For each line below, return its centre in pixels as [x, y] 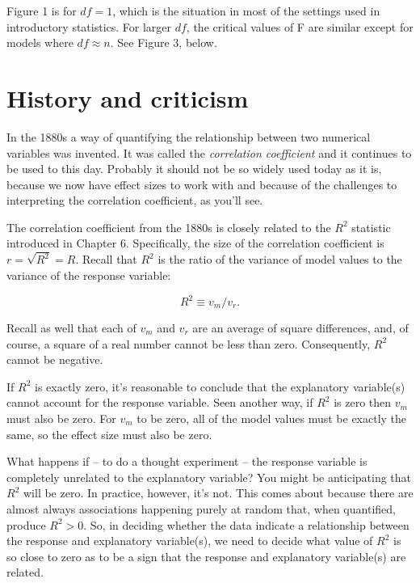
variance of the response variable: [89, 275]
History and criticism [128, 97]
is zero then [363, 402]
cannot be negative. [55, 359]
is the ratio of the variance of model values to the [280, 259]
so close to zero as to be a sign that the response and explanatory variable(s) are [206, 556]
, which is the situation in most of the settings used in [246, 11]
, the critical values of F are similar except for [300, 26]
